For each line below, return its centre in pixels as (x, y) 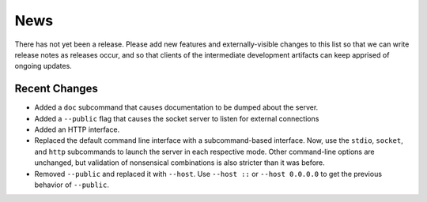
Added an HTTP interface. (77, 129)
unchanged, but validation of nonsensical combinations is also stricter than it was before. (180, 163)
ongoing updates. (43, 66)
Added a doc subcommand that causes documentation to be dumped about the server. (176, 107)
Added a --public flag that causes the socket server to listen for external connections (177, 118)
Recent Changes (57, 89)
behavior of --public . (72, 185)
